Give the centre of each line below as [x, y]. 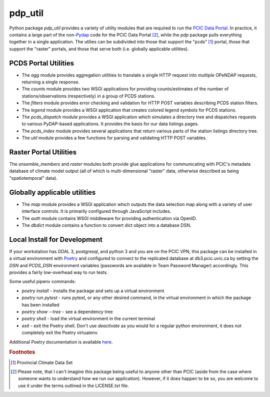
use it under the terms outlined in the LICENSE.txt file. [74, 386]
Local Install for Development [56, 239]
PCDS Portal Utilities [42, 63]
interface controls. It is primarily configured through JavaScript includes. [96, 211]
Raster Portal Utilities [43, 152]
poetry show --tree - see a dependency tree [67, 312]
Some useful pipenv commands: [42, 282]
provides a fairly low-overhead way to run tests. [58, 272]
